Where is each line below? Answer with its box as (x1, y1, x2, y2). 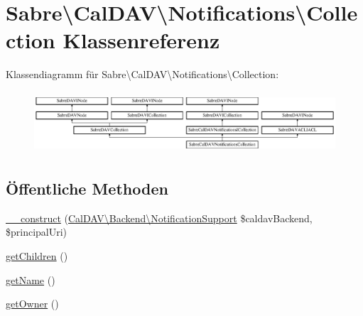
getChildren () (6, 249, 68, 263)
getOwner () (6, 296, 59, 311)
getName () (6, 272, 55, 287)
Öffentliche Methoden (6, 178, 168, 200)
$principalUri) (6, 224, 67, 239)
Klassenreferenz (63, 26, 220, 55)
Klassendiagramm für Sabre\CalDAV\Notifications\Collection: (6, 67, 279, 82)
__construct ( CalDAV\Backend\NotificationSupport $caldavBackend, (6, 210, 313, 225)
